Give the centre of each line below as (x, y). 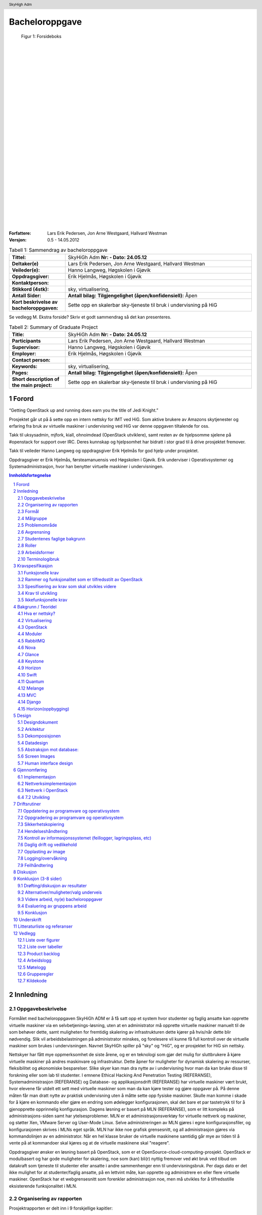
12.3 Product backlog (39, 954)
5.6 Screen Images (36, 756)
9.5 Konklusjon (32, 913)
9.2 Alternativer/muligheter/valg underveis (60, 892)
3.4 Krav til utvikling (38, 593)
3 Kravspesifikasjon (33, 566)
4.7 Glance (28, 654)
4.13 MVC (27, 695)
